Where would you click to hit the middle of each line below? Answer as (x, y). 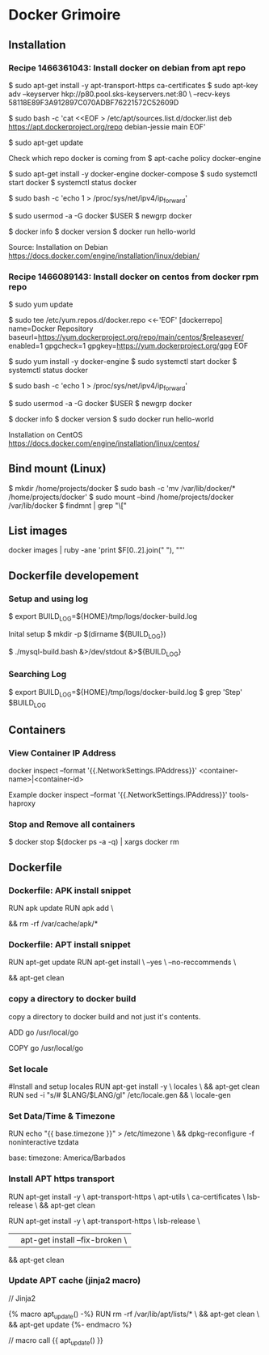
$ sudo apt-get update (46, 142)
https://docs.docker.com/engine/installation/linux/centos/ (104, 443)
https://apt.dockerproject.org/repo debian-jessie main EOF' (107, 126)
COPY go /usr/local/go (46, 1048)
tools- (239, 795)
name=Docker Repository (51, 328)
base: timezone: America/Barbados (67, 1158)
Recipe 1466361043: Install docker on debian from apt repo (127, 68)
